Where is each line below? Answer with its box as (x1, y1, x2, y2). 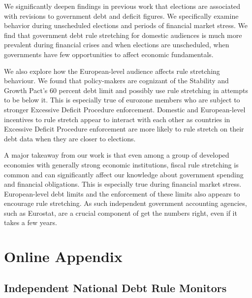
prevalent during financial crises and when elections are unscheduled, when (4, 39, 229, 50)
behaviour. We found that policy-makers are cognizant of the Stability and (4, 75, 229, 86)
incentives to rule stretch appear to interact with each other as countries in (4, 114, 230, 124)
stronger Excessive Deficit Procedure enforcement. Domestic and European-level (4, 104, 246, 114)
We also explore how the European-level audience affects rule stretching (4, 66, 220, 76)
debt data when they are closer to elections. (4, 133, 136, 143)
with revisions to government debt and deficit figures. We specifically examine (4, 10, 239, 21)
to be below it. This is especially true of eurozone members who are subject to (4, 95, 240, 105)
